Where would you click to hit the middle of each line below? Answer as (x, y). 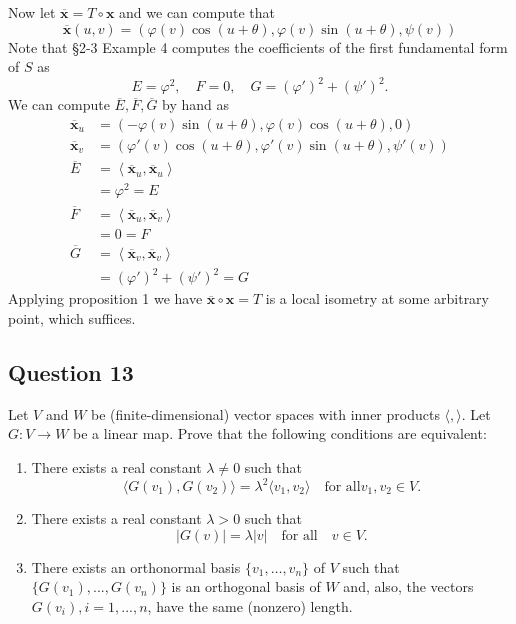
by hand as (196, 104)
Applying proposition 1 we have (105, 298)
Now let (32, 12)
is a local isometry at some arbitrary (377, 298)
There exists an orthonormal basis (136, 566)
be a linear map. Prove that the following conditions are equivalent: (280, 433)
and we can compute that (197, 12)
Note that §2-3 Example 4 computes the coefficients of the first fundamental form (258, 46)
